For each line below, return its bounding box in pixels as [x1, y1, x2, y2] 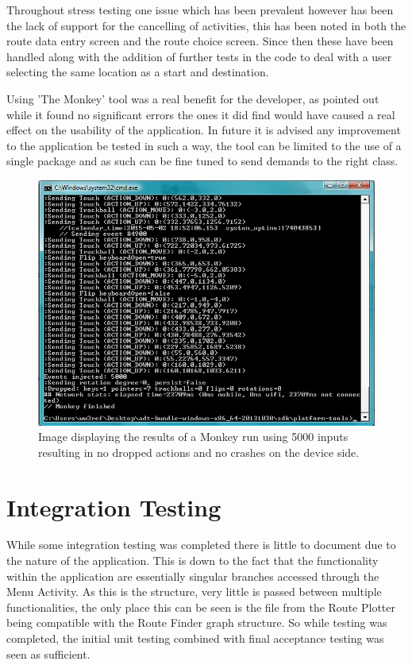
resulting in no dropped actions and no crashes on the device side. [38, 443, 360, 460]
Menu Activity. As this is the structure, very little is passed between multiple [6, 583, 382, 600]
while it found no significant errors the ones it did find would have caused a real [6, 106, 395, 122]
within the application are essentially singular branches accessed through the [6, 567, 379, 584]
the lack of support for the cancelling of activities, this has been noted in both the [6, 17, 406, 33]
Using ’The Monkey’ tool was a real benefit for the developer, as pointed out [6, 90, 379, 106]
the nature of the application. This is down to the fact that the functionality [6, 552, 379, 569]
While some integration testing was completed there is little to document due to [6, 536, 396, 553]
